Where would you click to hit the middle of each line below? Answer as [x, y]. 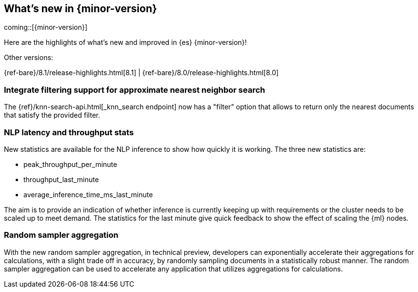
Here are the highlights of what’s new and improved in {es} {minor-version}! [125, 42]
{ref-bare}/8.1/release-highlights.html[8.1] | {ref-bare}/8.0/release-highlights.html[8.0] [141, 73]
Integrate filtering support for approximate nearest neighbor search [135, 90]
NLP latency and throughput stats [69, 132]
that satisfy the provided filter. [52, 115]
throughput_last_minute [61, 179]
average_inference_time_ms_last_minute [88, 194]
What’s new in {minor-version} [80, 9]
